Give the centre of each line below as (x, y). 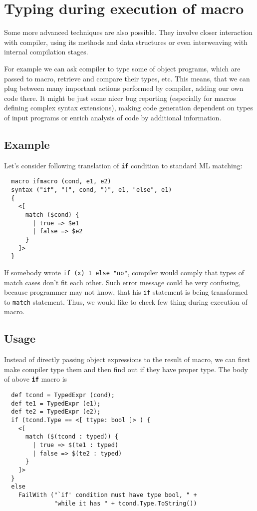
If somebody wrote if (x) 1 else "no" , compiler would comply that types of (124, 272)
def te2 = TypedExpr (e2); (56, 412)
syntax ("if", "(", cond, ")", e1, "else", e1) (92, 190)
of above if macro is (36, 379)
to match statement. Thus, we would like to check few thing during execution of (126, 301)
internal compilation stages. (46, 52)
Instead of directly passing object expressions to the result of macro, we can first (127, 359)
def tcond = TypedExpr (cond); (63, 395)
